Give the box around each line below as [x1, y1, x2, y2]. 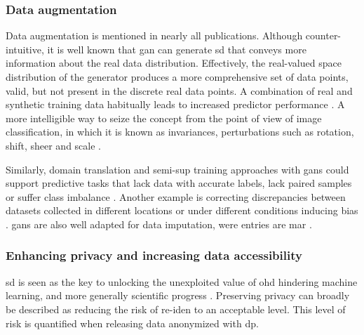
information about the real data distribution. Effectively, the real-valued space [6, 55, 342, 70]
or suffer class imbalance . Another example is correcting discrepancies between [6, 189, 346, 204]
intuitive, [6, 41, 44, 56]
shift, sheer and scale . [6, 138, 101, 152]
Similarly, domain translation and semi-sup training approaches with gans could [6, 162, 349, 176]
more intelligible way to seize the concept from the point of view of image [6, 110, 322, 125]
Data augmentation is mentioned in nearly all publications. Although [6, 28, 303, 43]
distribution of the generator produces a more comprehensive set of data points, [6, 70, 349, 84]
